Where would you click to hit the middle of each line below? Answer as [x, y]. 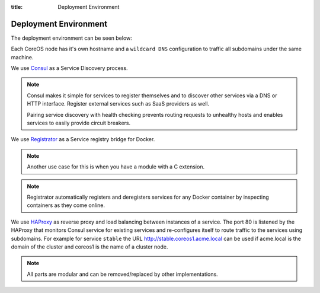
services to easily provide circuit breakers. [79, 123]
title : [17, 7]
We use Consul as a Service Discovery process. [69, 68]
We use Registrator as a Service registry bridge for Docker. [83, 139]
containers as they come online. [66, 205]
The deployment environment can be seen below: [72, 38]
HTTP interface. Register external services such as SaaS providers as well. [118, 104]
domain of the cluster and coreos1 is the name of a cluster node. [89, 247]
